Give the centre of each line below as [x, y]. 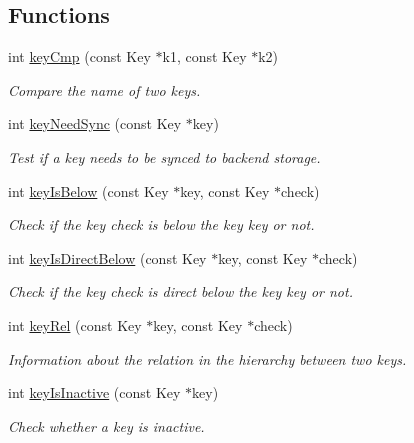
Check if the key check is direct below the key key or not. [180, 291]
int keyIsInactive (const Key [94, 392]
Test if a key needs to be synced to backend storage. [164, 156]
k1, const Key [204, 56]
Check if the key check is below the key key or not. [161, 224]
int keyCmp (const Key [79, 56]
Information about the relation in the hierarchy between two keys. [207, 358]
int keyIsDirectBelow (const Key [107, 257]
